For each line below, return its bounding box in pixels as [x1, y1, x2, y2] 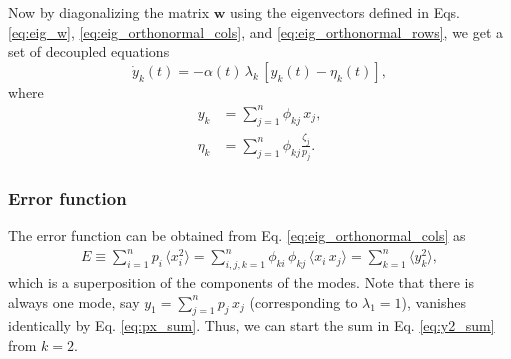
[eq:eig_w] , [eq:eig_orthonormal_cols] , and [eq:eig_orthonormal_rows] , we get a [8, 21, 504, 42]
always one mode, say [8, 291, 140, 312]
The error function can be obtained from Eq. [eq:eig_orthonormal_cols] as [8, 225, 466, 245]
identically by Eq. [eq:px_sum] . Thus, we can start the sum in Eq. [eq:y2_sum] [8, 315, 495, 336]
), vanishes [401, 291, 466, 312]
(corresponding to [249, 291, 358, 312]
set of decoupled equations [8, 41, 170, 62]
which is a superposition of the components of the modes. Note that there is [8, 271, 475, 292]
